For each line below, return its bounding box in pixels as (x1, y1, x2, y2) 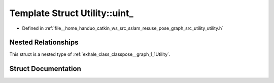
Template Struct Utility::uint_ (9, 8, 134, 19)
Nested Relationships (9, 38, 79, 47)
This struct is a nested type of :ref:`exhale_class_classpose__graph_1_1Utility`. (9, 51, 170, 57)
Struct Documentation (9, 64, 81, 73)
